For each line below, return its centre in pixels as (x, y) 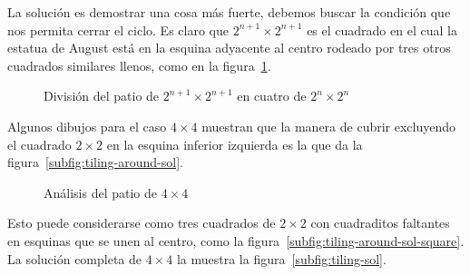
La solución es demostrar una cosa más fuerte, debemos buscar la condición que (229, 12)
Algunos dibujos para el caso (87, 126)
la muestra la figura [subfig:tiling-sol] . (281, 258)
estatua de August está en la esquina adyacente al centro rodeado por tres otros (229, 48)
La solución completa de (75, 258)
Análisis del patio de (100, 192)
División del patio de (102, 96)
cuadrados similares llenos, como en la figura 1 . (139, 65)
